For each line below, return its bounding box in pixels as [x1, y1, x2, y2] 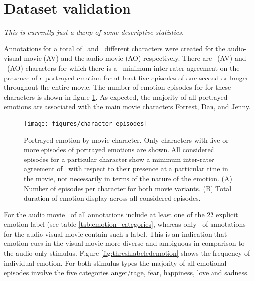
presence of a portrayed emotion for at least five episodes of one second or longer [4, 72, 249, 82]
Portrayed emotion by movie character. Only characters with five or [24, 134, 229, 145]
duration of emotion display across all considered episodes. [24, 193, 201, 203]
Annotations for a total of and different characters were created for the [4, 43, 225, 53]
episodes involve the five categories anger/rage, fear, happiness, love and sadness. [4, 267, 249, 278]
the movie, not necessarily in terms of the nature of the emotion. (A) [24, 173, 232, 183]
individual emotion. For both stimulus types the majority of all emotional [4, 257, 227, 268]
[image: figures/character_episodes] [24, 120, 148, 127]
